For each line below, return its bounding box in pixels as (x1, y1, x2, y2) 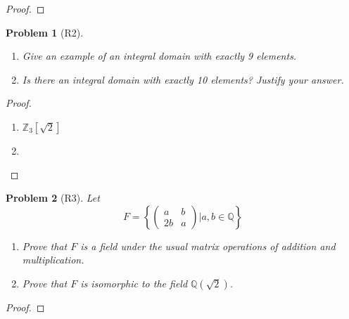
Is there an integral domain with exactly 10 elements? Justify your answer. (22, 72, 344, 86)
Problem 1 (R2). (6, 25, 84, 39)
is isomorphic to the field (80, 275, 188, 290)
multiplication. (22, 252, 84, 267)
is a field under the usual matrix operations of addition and (80, 238, 336, 253)
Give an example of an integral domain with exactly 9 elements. (22, 48, 297, 63)
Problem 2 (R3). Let (6, 190, 100, 205)
